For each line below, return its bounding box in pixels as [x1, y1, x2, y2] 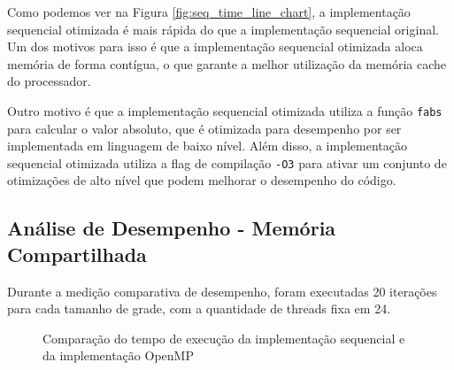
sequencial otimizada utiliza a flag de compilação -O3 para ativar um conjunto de [7, 153, 447, 172]
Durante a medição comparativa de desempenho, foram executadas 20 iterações [7, 281, 437, 300]
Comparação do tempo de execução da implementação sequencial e [42, 328, 405, 347]
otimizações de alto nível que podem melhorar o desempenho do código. [7, 171, 396, 189]
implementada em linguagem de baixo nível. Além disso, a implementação [7, 136, 408, 155]
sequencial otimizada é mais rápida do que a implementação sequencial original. [7, 19, 439, 38]
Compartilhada [7, 240, 147, 267]
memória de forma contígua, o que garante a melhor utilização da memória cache [7, 54, 446, 73]
